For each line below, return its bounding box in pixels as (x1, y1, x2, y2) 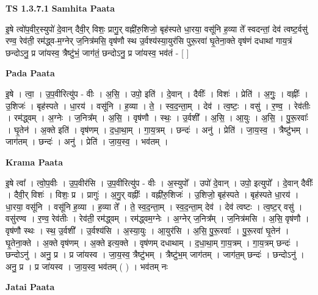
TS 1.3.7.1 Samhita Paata (5, 2, 115, 14)
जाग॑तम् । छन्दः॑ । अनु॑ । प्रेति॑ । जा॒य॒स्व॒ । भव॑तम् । (5, 135, 168, 148)
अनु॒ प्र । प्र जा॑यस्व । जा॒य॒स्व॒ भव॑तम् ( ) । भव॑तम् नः (5, 260, 168, 272)
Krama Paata (5, 155, 63, 168)
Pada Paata (5, 67, 55, 79)
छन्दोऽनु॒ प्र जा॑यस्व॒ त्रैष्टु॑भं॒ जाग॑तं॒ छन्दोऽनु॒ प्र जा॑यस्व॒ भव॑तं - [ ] (5, 46, 189, 59)
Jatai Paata (5, 280, 55, 293)
